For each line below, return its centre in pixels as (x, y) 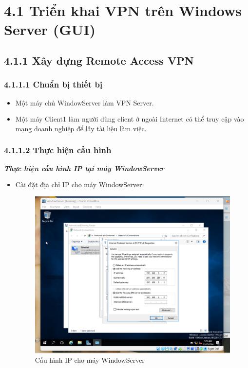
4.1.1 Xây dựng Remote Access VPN (99, 60)
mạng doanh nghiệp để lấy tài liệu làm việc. (81, 128)
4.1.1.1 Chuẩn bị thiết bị (53, 84)
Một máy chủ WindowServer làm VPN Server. (85, 102)
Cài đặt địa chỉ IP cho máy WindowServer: (80, 184)
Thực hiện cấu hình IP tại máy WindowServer (84, 168)
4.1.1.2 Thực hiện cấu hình (58, 150)
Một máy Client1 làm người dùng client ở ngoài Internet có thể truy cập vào (130, 119)
